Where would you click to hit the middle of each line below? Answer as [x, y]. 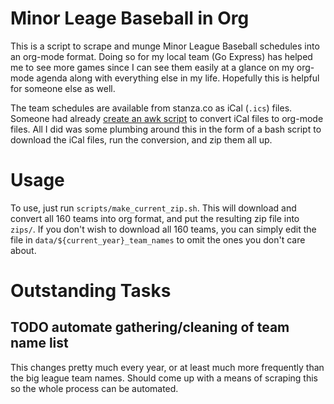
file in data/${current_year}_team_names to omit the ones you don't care [158, 239]
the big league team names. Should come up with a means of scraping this [164, 378]
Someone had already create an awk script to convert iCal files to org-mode [167, 118]
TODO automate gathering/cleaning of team [150, 327]
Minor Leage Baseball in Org [130, 18]
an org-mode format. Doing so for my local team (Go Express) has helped [161, 56]
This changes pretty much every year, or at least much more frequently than [167, 367]
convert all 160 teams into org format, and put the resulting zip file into [155, 218]
